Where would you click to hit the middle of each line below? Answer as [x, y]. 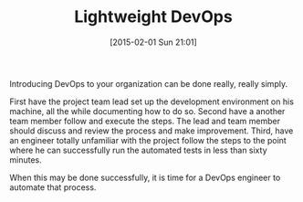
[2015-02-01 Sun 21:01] [153, 42]
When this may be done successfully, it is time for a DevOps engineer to [145, 177]
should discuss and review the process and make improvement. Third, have [151, 131]
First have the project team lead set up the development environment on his [152, 101]
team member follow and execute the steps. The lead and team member [145, 121]
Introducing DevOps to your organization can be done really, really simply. [149, 83]
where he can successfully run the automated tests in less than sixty [138, 150]
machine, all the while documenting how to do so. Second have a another [147, 111]
